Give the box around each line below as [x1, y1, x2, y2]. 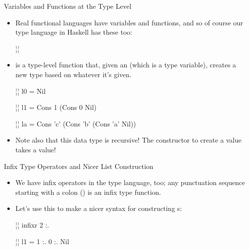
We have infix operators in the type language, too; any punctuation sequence [15, 177, 245, 187]
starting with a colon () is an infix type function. [15, 187, 161, 197]
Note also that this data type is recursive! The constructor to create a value [15, 135, 242, 145]
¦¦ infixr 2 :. [15, 219, 49, 229]
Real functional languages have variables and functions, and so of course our [15, 17, 243, 27]
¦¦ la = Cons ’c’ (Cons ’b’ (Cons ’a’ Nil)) [15, 118, 136, 128]
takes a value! [15, 144, 56, 154]
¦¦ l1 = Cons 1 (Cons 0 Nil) [15, 102, 96, 112]
